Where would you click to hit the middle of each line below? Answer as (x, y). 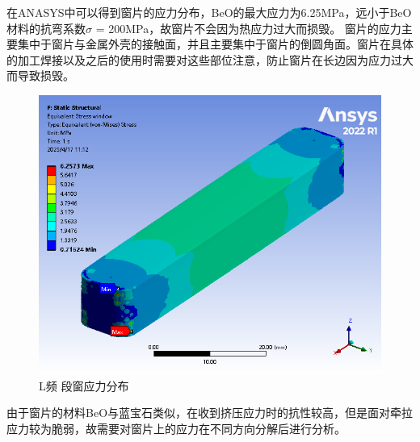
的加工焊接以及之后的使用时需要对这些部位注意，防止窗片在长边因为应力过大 (210, 59)
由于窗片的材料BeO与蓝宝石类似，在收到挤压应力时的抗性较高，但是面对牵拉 (210, 413)
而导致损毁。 (40, 75)
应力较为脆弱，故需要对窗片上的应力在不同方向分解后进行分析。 (176, 429)
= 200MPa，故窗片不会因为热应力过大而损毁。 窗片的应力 (248, 28)
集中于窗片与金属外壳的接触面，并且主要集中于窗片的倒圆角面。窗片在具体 (215, 44)
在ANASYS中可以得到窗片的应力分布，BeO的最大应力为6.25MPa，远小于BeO (209, 12)
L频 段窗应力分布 (84, 385)
